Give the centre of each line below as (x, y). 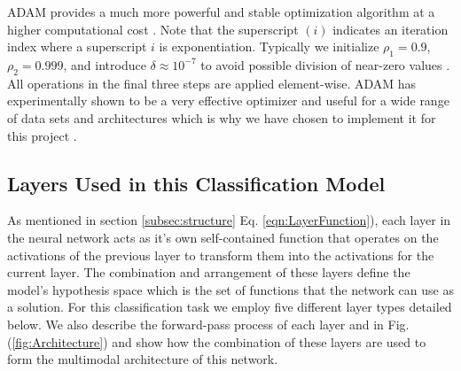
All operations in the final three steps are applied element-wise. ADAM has (212, 83)
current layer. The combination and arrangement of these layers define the (209, 272)
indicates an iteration (391, 29)
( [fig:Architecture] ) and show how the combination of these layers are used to (217, 341)
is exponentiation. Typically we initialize (269, 46)
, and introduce (105, 64)
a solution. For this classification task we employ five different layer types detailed (230, 307)
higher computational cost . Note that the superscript (153, 29)
